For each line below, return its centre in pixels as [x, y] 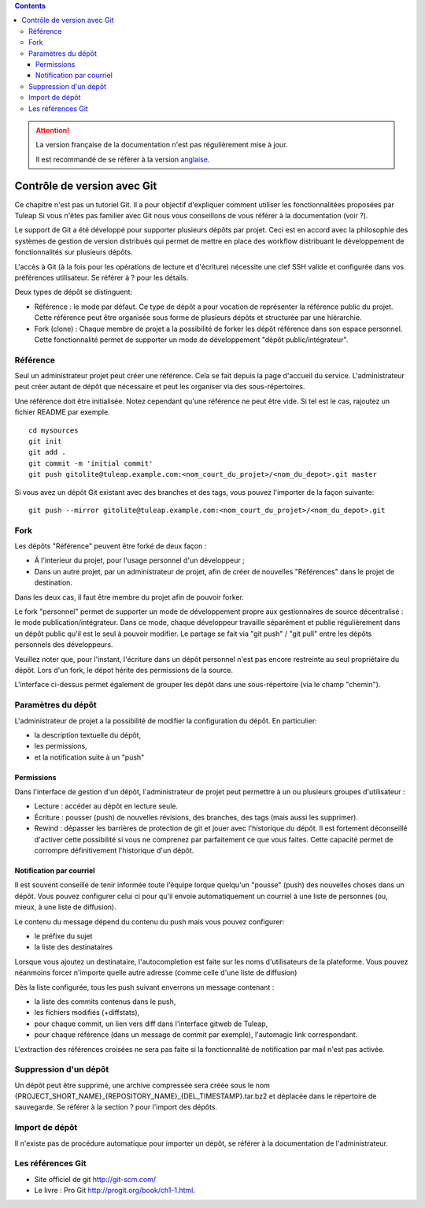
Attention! [53, 130]
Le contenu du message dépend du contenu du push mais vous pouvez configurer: [150, 921]
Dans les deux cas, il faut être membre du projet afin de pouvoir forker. [129, 597]
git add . [47, 452]
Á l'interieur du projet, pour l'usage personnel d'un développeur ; [140, 560]
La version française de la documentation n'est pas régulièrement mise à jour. [162, 145]
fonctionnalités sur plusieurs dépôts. [74, 252]
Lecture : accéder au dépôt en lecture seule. [106, 806]
